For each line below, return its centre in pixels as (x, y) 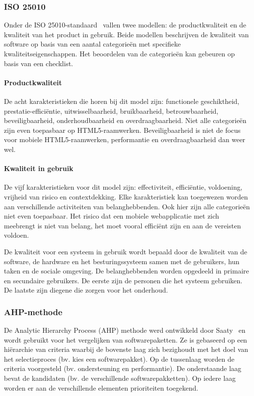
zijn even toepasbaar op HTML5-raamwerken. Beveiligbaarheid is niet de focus (122, 130)
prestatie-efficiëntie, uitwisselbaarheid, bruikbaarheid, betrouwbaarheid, (111, 111)
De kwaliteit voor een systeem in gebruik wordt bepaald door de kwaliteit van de (126, 251)
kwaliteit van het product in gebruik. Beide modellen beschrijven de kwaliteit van (127, 34)
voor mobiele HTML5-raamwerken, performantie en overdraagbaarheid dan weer (125, 139)
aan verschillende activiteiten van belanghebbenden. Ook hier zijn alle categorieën (127, 206)
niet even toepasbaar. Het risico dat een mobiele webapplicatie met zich (112, 216)
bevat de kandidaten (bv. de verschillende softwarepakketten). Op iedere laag (120, 378)
